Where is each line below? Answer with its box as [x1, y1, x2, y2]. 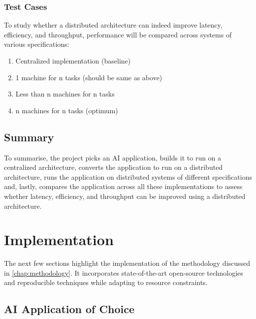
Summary [4, 129, 54, 144]
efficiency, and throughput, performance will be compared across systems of [4, 29, 232, 39]
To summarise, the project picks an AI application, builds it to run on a [4, 152, 222, 162]
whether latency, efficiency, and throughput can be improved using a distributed [4, 191, 246, 201]
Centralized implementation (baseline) [15, 56, 131, 65]
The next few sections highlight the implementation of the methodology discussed [4, 258, 251, 268]
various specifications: [4, 39, 69, 49]
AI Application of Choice [4, 301, 134, 317]
